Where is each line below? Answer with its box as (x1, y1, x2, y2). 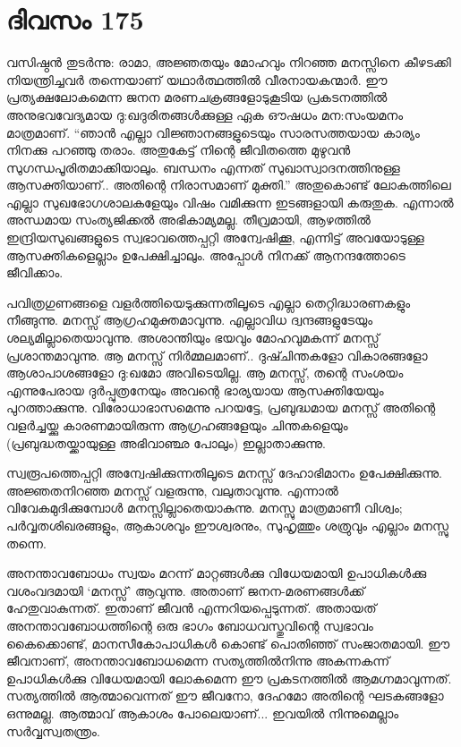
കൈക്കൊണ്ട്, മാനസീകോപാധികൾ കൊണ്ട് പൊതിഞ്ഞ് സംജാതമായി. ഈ (6, 633, 450, 652)
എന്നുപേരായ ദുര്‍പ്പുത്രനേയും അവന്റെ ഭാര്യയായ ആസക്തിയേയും (6, 380, 384, 399)
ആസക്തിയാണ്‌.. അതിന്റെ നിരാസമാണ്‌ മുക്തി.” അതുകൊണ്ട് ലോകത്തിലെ (6, 175, 451, 194)
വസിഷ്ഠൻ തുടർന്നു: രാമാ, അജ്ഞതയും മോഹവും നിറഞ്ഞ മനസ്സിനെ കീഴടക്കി (6, 53, 451, 72)
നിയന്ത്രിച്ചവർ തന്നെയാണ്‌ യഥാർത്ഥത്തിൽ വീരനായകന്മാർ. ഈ (6, 70, 388, 89)
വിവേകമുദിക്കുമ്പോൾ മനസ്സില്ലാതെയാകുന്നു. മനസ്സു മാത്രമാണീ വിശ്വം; (6, 498, 403, 517)
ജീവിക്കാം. (6, 263, 64, 282)
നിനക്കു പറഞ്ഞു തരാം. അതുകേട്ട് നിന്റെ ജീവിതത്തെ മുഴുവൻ (6, 140, 351, 159)
